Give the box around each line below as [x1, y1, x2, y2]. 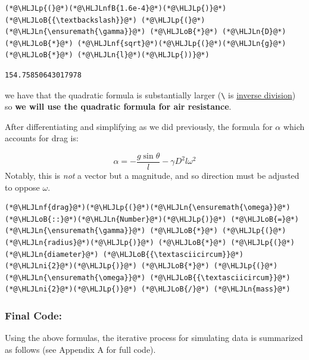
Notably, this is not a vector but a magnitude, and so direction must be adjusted [5, 169, 299, 182]
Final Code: [5, 308, 62, 322]
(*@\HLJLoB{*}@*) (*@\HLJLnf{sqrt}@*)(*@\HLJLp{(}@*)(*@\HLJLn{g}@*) [5, 39, 286, 48]
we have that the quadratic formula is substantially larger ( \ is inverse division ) [5, 88, 296, 101]
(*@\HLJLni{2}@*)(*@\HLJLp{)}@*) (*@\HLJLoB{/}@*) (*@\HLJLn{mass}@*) [5, 285, 291, 294]
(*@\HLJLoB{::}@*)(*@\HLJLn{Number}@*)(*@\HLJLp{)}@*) [5, 215, 227, 224]
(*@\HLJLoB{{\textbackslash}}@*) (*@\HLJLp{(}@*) [5, 15, 205, 24]
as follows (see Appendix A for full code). [5, 343, 156, 355]
